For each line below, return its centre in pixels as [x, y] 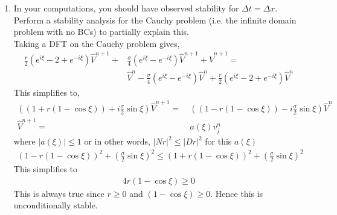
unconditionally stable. [56, 205]
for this [218, 141]
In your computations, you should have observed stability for [126, 8]
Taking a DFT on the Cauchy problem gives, [97, 43]
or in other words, [117, 141]
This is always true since [59, 193]
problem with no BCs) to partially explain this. [101, 32]
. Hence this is [237, 193]
